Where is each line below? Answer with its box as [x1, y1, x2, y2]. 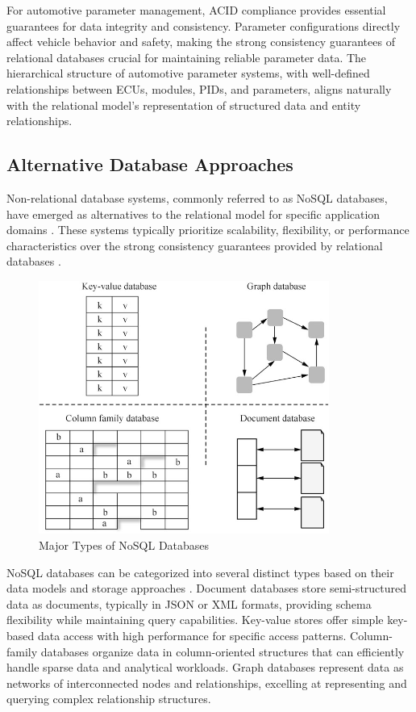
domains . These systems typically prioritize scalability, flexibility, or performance [6, 221, 410, 238]
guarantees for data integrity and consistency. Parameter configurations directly [6, 17, 401, 34]
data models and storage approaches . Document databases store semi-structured [6, 580, 407, 597]
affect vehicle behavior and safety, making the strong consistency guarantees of [6, 33, 395, 50]
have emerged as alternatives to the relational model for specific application [6, 205, 381, 222]
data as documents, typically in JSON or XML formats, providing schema [6, 595, 372, 612]
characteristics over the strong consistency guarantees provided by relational [6, 237, 383, 253]
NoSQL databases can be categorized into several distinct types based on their [6, 563, 394, 580]
